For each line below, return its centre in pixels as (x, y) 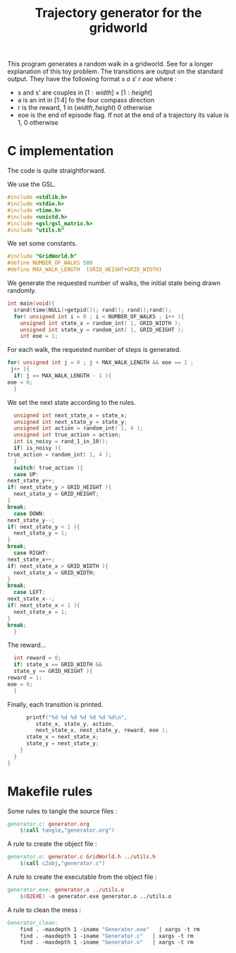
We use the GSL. (32, 184)
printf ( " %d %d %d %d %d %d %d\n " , (77, 717)
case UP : (26, 474)
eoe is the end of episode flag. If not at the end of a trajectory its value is (123, 115)
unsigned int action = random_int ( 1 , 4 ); (78, 428)
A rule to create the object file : (52, 844)
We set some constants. (42, 243)
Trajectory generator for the (118, 13)
